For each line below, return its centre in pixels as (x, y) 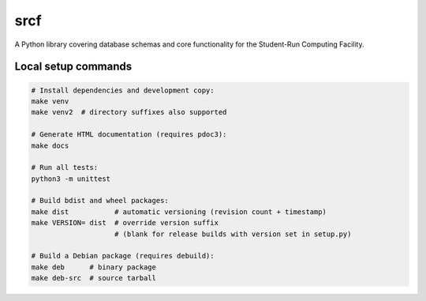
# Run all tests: (65, 167)
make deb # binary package (94, 267)
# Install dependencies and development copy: (123, 90)
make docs (50, 145)
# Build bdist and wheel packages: (100, 201)
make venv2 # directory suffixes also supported (129, 112)
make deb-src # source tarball (94, 278)
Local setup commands (73, 67)
